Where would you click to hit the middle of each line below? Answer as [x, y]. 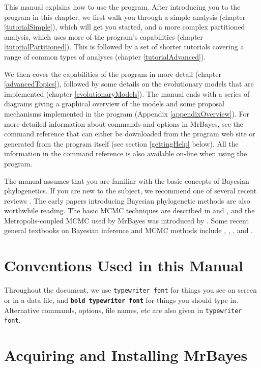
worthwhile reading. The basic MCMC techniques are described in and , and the [129, 210]
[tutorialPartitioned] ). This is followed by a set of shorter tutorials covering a [124, 47]
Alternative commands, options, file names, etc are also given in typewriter [123, 310]
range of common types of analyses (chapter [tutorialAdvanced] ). [105, 56]
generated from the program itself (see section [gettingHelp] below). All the [121, 143]
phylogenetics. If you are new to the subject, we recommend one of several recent [130, 191]
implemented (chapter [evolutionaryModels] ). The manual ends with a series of [127, 93]
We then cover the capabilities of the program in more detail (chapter [113, 74]
